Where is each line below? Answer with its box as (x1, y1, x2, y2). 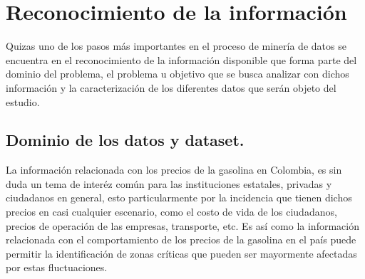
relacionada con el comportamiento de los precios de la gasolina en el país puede (6, 232, 356, 247)
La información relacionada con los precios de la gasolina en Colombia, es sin (6, 162, 342, 177)
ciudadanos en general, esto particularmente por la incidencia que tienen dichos (6, 190, 352, 205)
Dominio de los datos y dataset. (6, 129, 245, 151)
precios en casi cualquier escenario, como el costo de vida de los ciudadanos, (6, 204, 337, 219)
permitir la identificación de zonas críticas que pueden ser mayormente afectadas (6, 246, 357, 260)
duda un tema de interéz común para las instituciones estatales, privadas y (6, 176, 332, 191)
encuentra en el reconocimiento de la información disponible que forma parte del (6, 52, 357, 67)
